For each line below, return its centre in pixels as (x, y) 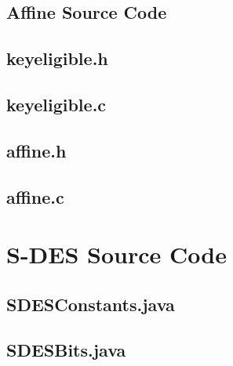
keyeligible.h (57, 58)
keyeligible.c (56, 104)
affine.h (36, 150)
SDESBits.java (66, 350)
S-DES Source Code (116, 254)
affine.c (35, 196)
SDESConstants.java (91, 304)
